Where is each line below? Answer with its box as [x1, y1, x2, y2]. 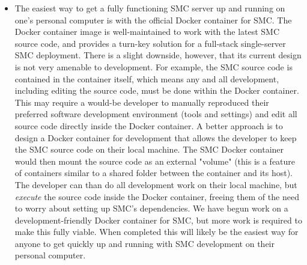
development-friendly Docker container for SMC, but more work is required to [14, 213, 302, 226]
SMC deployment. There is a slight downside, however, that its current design [14, 49, 302, 61]
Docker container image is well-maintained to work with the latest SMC [14, 25, 280, 38]
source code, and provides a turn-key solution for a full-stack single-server [14, 37, 286, 49]
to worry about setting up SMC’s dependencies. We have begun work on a [14, 202, 288, 215]
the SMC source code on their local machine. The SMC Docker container [14, 143, 284, 156]
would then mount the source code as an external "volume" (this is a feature [14, 154, 296, 167]
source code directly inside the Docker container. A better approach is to [14, 119, 283, 132]
